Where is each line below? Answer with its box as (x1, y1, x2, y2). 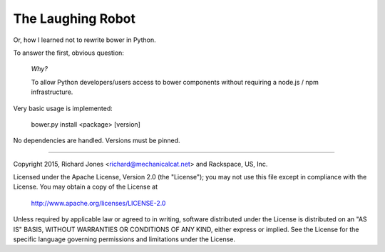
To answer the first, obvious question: (13, 48, 125, 57)
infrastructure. (31, 88, 73, 96)
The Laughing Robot (13, 11, 135, 26)
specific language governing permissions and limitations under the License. (13, 235, 235, 243)
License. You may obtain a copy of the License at (13, 182, 158, 191)
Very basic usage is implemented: (13, 104, 113, 112)
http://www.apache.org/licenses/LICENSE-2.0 (31, 199, 166, 207)
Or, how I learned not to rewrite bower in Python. (13, 36, 156, 44)
